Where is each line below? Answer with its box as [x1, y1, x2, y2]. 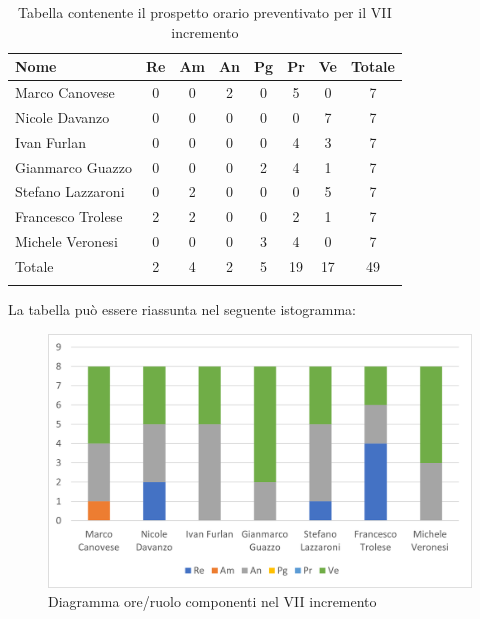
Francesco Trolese [15, 206, 123, 227]
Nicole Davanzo [15, 106, 110, 127]
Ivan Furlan [15, 131, 87, 152]
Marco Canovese [15, 82, 115, 103]
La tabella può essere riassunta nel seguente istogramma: [8, 299, 357, 320]
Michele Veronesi [15, 231, 118, 252]
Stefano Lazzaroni [15, 181, 125, 202]
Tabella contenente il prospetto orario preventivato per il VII [18, 2, 392, 22]
